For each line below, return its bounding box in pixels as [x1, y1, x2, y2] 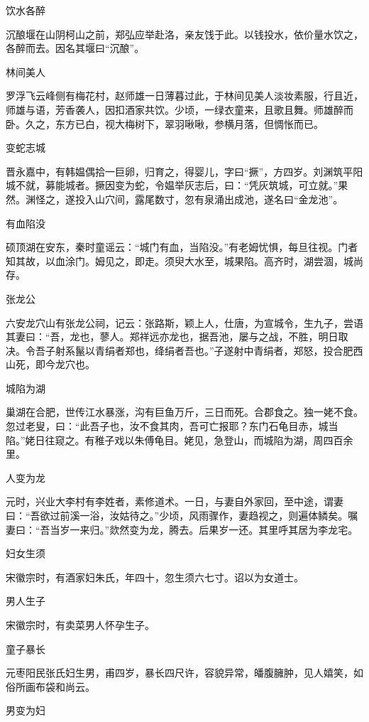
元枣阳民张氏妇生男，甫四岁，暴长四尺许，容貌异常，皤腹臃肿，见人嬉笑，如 [6, 665, 363, 680]
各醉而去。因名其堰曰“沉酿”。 [6, 41, 145, 55]
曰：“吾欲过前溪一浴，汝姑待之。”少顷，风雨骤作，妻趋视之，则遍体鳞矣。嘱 [6, 508, 358, 523]
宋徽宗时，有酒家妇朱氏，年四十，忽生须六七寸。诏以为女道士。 [6, 569, 304, 584]
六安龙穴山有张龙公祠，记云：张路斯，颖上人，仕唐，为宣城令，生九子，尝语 [6, 315, 363, 330]
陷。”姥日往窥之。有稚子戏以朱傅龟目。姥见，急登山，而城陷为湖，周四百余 [6, 432, 353, 447]
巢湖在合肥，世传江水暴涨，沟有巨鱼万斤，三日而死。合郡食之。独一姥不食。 [6, 404, 363, 419]
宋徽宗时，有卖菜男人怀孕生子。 [6, 618, 155, 632]
